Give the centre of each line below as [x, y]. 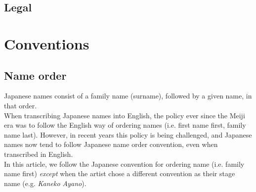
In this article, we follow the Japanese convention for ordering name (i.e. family [124, 164]
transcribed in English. [39, 154]
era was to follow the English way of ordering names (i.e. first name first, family [125, 125]
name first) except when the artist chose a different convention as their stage [120, 173]
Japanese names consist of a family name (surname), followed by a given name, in [128, 96]
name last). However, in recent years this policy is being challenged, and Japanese [128, 134]
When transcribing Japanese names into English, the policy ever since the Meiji [125, 115]
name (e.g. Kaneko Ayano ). [45, 183]
